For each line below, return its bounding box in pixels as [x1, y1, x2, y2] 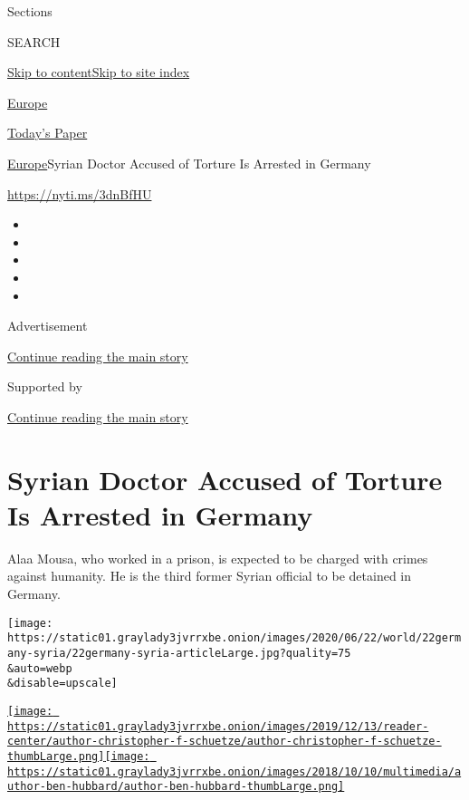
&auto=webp [7, 661, 72, 675]
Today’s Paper [7, 123, 88, 142]
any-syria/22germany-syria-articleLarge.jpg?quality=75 [7, 646, 351, 660]
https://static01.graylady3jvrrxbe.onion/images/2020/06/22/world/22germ [7, 631, 462, 645]
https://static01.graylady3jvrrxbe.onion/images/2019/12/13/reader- [7, 719, 429, 733]
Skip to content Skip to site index [7, 63, 190, 82]
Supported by [7, 377, 82, 396]
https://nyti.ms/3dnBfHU [7, 184, 152, 203]
